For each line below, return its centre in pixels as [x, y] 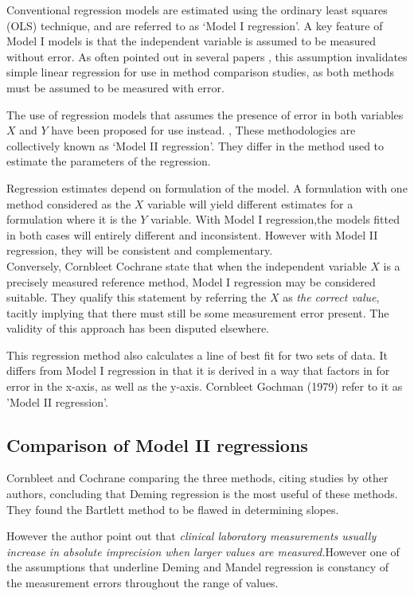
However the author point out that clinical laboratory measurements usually [191, 536]
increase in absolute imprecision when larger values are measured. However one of [203, 551]
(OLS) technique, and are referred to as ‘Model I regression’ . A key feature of [195, 25]
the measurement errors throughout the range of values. [143, 583]
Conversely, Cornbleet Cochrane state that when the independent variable [187, 265]
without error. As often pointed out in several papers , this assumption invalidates [207, 56]
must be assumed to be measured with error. [115, 87]
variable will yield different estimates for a [250, 203]
